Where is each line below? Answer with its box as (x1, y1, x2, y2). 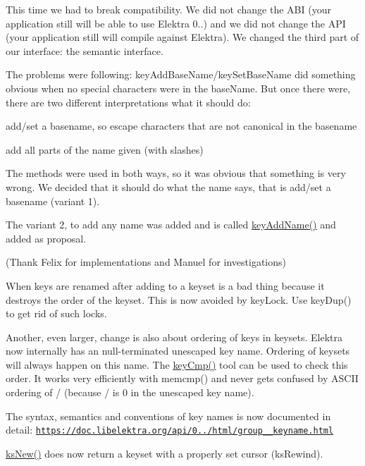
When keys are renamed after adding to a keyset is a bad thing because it (6, 278, 325, 293)
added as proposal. (6, 231, 87, 245)
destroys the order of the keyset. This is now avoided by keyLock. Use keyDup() (6, 292, 352, 307)
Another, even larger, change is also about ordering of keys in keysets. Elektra (6, 329, 342, 344)
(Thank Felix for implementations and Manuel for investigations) (6, 255, 286, 269)
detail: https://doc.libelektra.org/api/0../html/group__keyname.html (6, 422, 334, 437)
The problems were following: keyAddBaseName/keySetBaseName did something (6, 67, 356, 82)
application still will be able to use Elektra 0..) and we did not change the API (6, 16, 346, 30)
